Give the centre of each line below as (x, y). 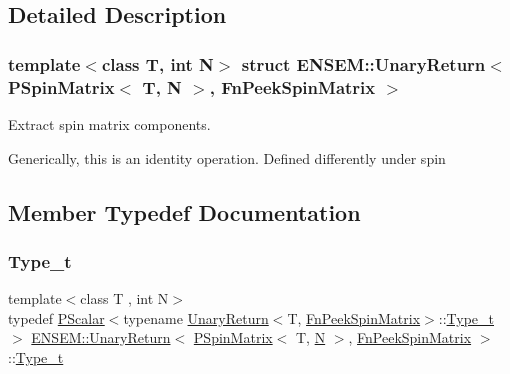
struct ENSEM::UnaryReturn (363, 63)
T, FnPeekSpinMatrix (354, 317)
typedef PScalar (56, 317)
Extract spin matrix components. (109, 123)
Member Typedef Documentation (184, 211)
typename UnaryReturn (196, 317)
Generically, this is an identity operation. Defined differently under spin (227, 157)
